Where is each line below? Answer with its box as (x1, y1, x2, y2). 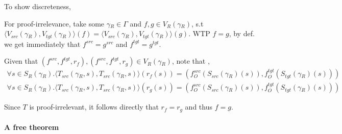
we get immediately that (4, 38, 81, 49)
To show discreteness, (4, 1, 71, 11)
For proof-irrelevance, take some (4, 18, 105, 29)
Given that (4, 56, 38, 66)
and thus (185, 101, 212, 112)
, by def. (229, 28, 255, 39)
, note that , (172, 56, 210, 66)
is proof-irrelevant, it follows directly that (29, 101, 159, 112)
